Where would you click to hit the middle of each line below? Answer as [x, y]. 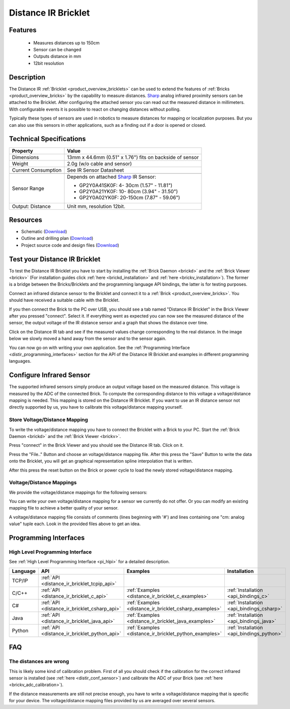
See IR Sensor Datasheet [95, 170]
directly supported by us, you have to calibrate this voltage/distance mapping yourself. [96, 407]
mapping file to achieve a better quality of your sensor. [64, 508]
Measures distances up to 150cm [66, 43]
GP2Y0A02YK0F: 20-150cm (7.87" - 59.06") [129, 197]
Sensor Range [28, 188]
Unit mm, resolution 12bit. [96, 206]
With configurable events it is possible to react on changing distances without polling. [95, 109]
